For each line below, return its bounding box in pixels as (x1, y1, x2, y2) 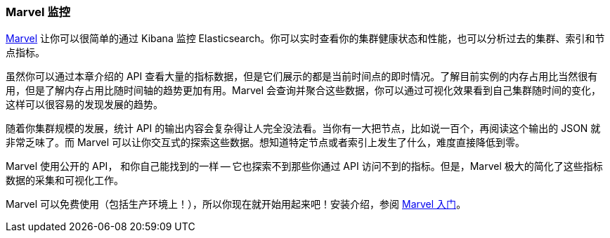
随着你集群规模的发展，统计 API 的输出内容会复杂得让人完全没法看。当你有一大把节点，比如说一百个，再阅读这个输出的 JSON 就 (6, 122, 601, 135)
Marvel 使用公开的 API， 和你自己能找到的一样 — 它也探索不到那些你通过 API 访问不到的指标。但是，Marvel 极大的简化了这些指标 (6, 160, 603, 173)
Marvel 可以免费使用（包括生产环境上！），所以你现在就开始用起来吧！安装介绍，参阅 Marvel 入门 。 (6, 198, 467, 211)
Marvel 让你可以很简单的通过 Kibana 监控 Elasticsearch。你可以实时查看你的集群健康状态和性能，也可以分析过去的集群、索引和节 (6, 32, 605, 45)
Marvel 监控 (6, 5, 70, 19)
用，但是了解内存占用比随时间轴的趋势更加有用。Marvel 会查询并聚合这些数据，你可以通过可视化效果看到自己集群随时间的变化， (6, 84, 602, 97)
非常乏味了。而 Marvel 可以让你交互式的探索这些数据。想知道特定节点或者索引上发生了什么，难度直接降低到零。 (6, 136, 526, 149)
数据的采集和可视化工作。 (6, 174, 124, 187)
